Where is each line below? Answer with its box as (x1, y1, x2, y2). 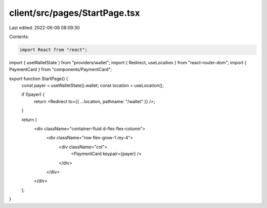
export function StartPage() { (9, 76, 68, 82)
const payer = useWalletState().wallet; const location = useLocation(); (21, 83, 164, 88)
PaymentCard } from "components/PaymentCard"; (9, 67, 112, 73)
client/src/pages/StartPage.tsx (9, 7, 140, 18)
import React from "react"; (19, 47, 88, 52)
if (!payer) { (21, 91, 45, 97)
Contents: (9, 34, 29, 40)
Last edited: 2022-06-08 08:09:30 (9, 25, 80, 31)
